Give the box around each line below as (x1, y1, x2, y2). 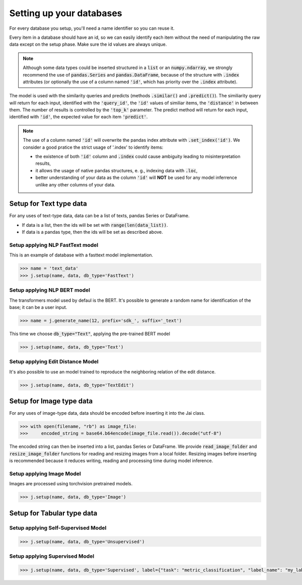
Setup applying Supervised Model (9, 552, 95, 559)
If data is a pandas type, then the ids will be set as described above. (22, 229, 163, 235)
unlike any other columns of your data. (35, 181, 116, 187)
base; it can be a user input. (9, 304, 67, 310)
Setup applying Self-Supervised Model (9, 524, 107, 531)
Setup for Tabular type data (9, 509, 98, 517)
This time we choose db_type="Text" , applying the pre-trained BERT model (9, 331, 171, 337)
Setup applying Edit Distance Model (9, 358, 99, 365)
